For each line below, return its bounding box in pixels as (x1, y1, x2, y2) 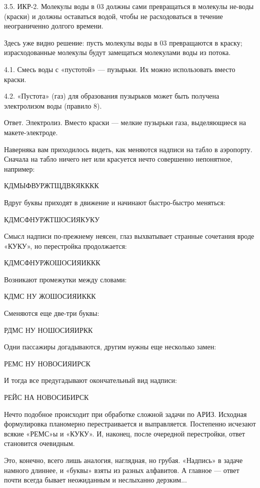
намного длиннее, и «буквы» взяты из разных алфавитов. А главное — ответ (4, 464, 239, 475)
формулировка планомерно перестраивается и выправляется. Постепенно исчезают (4, 418, 256, 429)
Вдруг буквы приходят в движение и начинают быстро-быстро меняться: (4, 197, 225, 207)
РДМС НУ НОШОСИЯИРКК (4, 324, 93, 335)
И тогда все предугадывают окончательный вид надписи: (4, 375, 177, 385)
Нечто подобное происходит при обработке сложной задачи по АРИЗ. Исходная (4, 408, 247, 419)
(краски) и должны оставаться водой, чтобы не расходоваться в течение (4, 11, 223, 21)
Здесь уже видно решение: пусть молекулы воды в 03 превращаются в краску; (4, 37, 242, 48)
